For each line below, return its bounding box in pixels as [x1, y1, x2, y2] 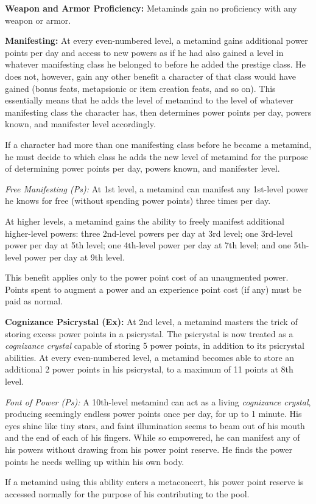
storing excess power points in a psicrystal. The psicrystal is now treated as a [5, 327, 293, 340]
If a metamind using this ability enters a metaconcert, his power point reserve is [5, 475, 304, 488]
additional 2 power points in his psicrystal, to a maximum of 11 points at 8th [5, 363, 293, 376]
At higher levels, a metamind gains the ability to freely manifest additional [5, 214, 284, 227]
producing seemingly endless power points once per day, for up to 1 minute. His [5, 407, 302, 420]
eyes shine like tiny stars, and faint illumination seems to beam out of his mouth [5, 419, 305, 432]
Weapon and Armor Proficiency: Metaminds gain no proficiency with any [5, 2, 297, 14]
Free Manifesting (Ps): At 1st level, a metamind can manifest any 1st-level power [5, 182, 309, 195]
